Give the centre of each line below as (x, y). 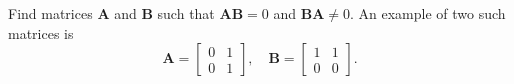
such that (186, 13)
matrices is (41, 32)
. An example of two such (427, 13)
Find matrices (50, 13)
